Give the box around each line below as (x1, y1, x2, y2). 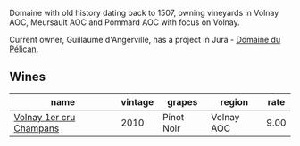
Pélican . (9, 44, 39, 54)
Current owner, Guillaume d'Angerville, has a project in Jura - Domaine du (9, 35, 281, 45)
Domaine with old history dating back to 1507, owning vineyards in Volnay (9, 8, 279, 18)
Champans (13, 122, 60, 134)
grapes (166, 95, 198, 108)
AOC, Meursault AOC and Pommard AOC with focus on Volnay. (9, 17, 240, 28)
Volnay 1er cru (13, 110, 76, 123)
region (220, 95, 248, 108)
